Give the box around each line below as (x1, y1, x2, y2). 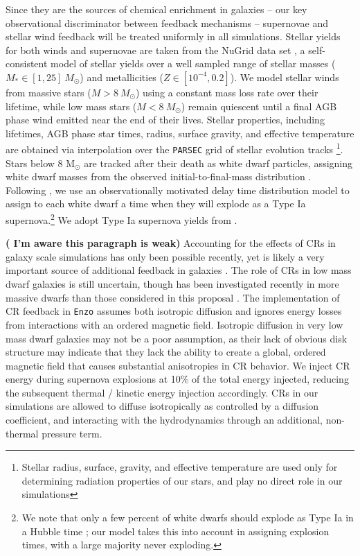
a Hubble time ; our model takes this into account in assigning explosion (21, 523, 330, 538)
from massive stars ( (6, 85, 91, 99)
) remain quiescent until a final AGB (181, 98, 337, 113)
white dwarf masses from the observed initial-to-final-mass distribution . (6, 169, 312, 184)
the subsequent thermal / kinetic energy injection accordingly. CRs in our (6, 385, 318, 399)
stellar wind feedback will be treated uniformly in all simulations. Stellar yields (6, 29, 341, 44)
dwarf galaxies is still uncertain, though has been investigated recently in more (6, 277, 339, 291)
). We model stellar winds (230, 69, 339, 84)
